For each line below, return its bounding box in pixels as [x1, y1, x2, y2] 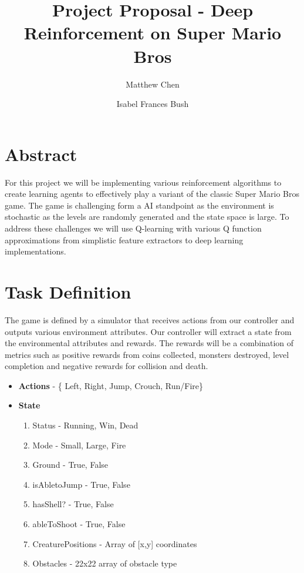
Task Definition [5, 279, 131, 303]
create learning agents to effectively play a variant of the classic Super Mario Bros [5, 187, 299, 200]
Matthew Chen [126, 78, 180, 90]
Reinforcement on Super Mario [23, 21, 282, 45]
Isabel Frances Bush [116, 98, 189, 110]
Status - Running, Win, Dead [32, 419, 139, 431]
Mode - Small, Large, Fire [32, 438, 126, 451]
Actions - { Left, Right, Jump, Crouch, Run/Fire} [18, 379, 203, 391]
